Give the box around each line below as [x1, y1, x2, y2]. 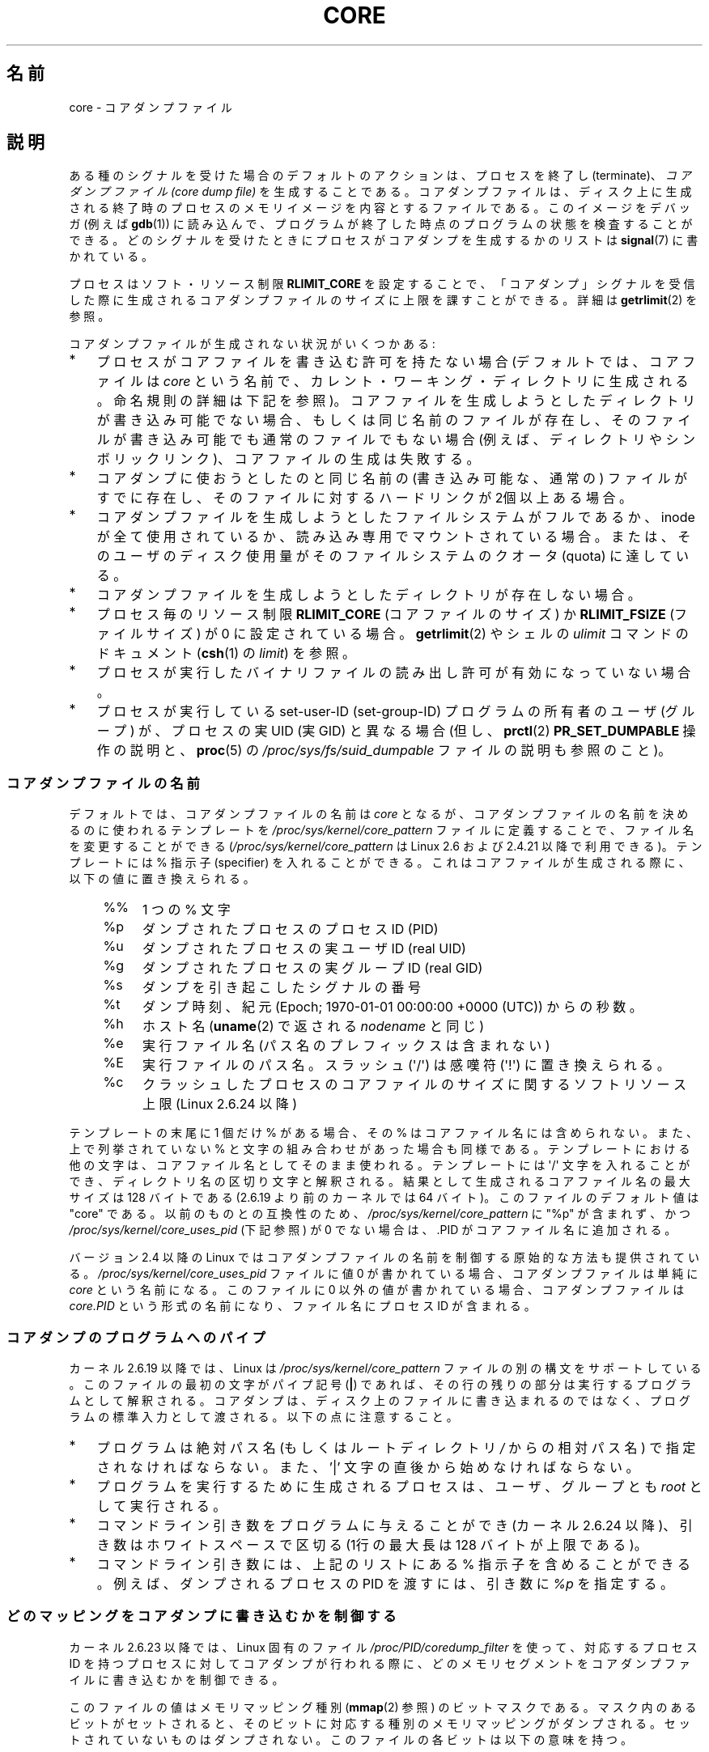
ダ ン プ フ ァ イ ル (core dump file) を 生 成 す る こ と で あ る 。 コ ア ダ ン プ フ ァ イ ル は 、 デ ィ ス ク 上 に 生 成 [69, 185, 692, 199]
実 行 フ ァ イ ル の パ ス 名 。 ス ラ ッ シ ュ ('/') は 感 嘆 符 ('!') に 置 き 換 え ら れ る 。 [142, 1057, 670, 1074]
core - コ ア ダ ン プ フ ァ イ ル [69, 100, 232, 114]
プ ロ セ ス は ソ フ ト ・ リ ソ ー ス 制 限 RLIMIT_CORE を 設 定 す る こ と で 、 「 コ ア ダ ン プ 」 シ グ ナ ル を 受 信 [69, 277, 695, 291]
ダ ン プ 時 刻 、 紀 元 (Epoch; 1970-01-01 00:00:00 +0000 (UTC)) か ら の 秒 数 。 [142, 999, 643, 1016]
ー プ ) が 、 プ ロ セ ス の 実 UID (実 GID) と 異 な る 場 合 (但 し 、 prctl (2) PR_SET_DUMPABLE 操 [96, 723, 696, 740]
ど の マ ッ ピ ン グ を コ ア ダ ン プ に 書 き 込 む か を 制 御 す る [6, 1608, 397, 1625]
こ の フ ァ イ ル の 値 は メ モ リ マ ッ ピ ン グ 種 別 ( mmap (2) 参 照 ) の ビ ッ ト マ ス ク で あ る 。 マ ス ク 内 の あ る [69, 1699, 697, 1714]
